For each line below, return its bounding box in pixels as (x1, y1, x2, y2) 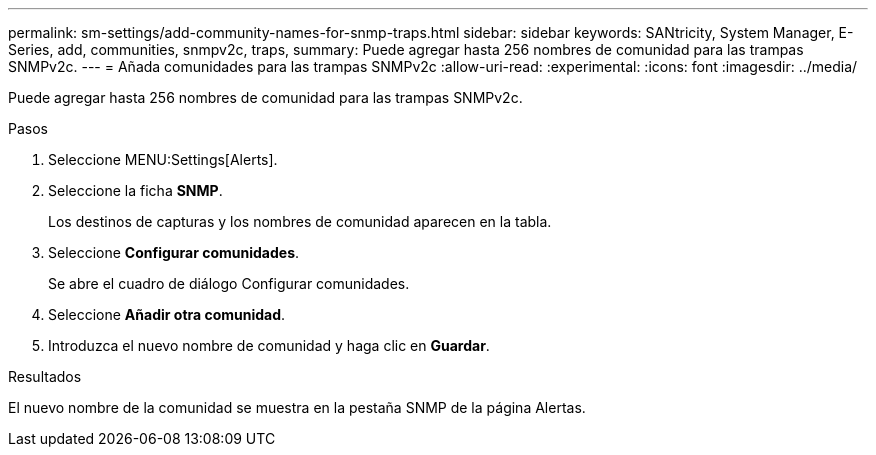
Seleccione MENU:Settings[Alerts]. (48, 151, 278, 168)
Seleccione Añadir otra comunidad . (48, 306, 286, 323)
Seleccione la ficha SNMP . (48, 182, 223, 199)
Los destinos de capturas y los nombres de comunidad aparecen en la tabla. (48, 213, 552, 230)
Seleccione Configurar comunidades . (48, 244, 300, 261)
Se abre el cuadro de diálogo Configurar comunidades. (48, 275, 410, 292)
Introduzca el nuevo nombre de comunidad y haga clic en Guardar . (48, 337, 490, 354)
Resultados (8, 368, 82, 385)
